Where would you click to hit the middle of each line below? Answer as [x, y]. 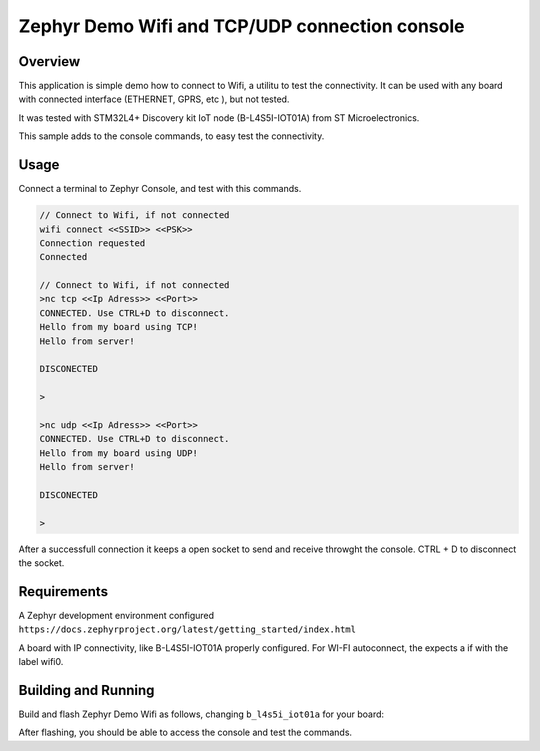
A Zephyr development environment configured [116, 615]
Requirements [63, 591]
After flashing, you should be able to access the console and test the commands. [185, 732]
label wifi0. [41, 662]
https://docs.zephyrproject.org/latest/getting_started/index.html [187, 629]
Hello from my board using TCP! [119, 327]
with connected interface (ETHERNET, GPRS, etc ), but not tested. [154, 99]
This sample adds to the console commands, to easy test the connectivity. [171, 136]
